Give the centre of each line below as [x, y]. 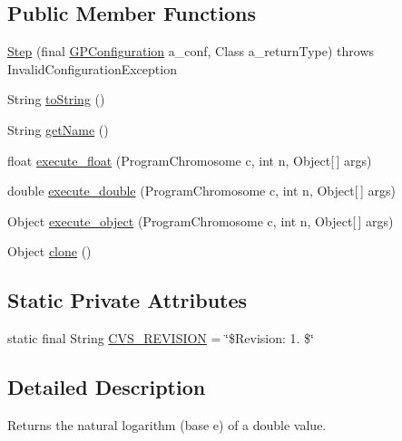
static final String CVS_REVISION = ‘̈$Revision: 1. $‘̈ [161, 338]
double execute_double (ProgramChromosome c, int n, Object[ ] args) [201, 191]
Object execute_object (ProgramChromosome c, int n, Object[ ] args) [201, 220]
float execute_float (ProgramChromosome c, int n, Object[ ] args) [190, 160]
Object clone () [49, 251]
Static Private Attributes [127, 300]
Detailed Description [107, 387]
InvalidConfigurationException [92, 68]
